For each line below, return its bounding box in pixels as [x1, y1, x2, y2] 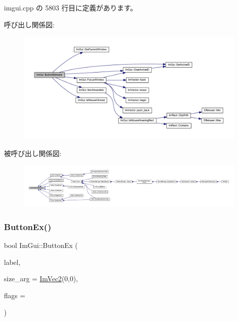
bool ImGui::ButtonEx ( [4, 240, 78, 250]
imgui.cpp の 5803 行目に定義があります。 [4, 2, 137, 12]
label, [4, 256, 21, 267]
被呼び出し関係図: [4, 148, 61, 158]
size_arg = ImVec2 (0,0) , [4, 273, 78, 284]
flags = [4, 290, 25, 300]
